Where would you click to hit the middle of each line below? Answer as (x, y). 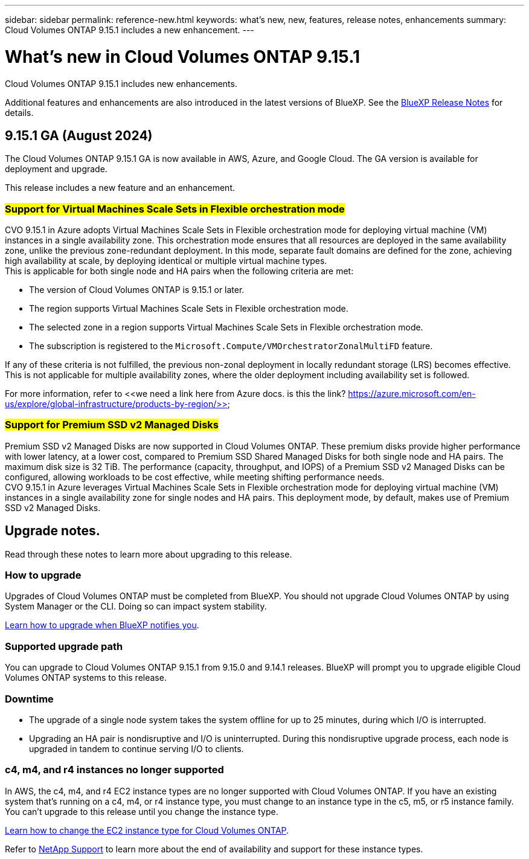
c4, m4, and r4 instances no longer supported (114, 770)
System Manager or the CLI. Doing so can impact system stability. (136, 606)
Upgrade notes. (53, 531)
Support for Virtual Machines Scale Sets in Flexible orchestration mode (175, 209)
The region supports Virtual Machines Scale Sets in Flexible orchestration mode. (189, 309)
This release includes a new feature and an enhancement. (120, 188)
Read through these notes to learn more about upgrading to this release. (149, 554)
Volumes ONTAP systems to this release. (86, 678)
